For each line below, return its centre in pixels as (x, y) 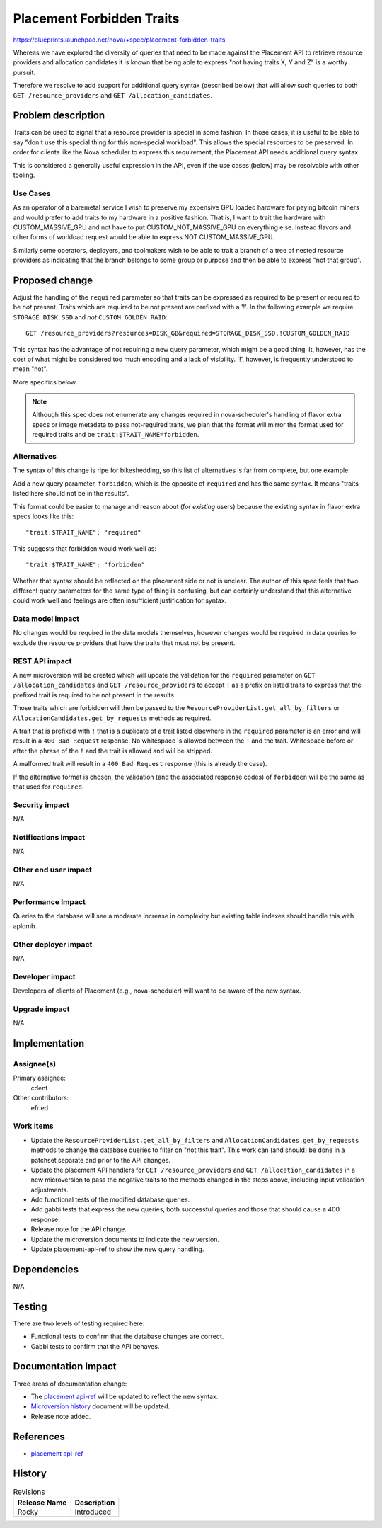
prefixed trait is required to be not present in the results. (94, 695)
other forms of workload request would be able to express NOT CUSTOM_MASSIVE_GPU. (144, 237)
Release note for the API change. (79, 1229)
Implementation (49, 1043)
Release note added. (61, 1416)
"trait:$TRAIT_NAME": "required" (83, 532)
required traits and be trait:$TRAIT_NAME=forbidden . (116, 435)
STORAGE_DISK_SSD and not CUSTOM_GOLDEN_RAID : (90, 317)
